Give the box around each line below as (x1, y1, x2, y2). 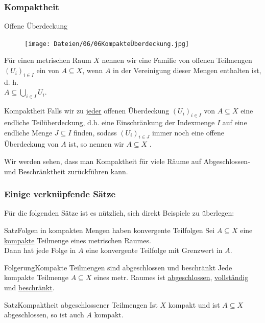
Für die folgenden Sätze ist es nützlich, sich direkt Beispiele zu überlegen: (4, 207, 234, 218)
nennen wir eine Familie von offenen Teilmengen (102, 55, 252, 65)
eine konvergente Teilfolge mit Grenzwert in (86, 245, 223, 256)
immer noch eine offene (152, 127, 225, 137)
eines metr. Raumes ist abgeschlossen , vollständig (94, 272, 249, 283)
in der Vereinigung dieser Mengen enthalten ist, (113, 65, 261, 76)
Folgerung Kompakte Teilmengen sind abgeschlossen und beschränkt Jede (4, 262, 232, 272)
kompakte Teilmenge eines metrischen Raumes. (4, 235, 151, 245)
